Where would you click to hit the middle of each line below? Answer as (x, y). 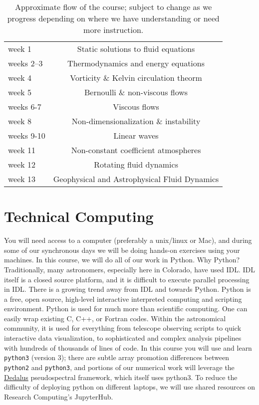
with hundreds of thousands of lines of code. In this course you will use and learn (128, 347)
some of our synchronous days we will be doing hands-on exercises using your (122, 250)
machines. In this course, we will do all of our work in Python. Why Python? (122, 260)
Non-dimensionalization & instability (136, 121)
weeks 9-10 (27, 135)
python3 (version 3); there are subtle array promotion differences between (117, 357)
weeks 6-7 (25, 106)
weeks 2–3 (25, 63)
